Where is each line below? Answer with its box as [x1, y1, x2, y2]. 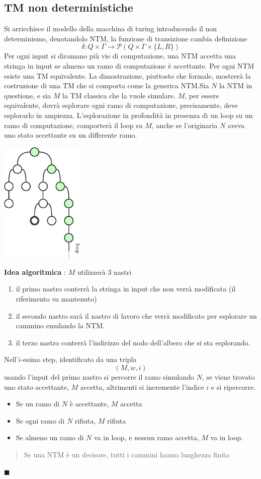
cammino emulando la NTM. [16, 320, 105, 331]
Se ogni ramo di [16, 415, 65, 426]
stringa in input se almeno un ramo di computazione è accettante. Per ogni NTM [4, 60, 254, 71]
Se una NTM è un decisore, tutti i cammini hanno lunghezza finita [24, 449, 230, 459]
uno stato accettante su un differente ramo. [4, 130, 137, 140]
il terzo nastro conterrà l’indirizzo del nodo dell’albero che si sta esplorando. [16, 337, 250, 347]
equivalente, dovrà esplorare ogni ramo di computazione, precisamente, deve [4, 100, 238, 110]
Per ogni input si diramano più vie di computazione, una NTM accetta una [4, 50, 236, 61]
